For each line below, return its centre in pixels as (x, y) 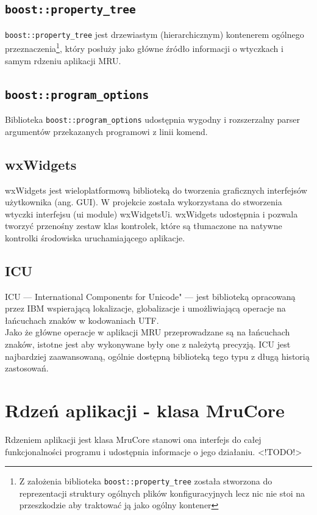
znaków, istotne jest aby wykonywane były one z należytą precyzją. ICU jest (148, 344)
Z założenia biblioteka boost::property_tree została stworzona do (146, 481)
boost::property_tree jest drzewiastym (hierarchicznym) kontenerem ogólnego (155, 34)
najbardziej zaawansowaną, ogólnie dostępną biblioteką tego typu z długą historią (157, 356)
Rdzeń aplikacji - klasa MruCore (145, 410)
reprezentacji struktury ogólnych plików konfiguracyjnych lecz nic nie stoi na (162, 493)
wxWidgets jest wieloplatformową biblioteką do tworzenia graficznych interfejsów (156, 190)
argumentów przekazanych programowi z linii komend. (106, 131)
